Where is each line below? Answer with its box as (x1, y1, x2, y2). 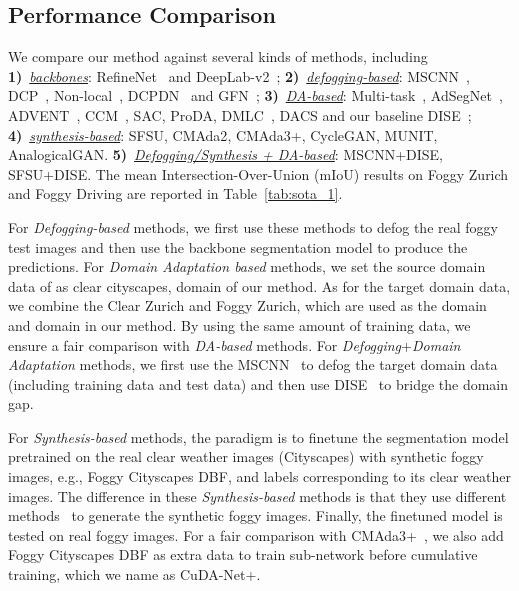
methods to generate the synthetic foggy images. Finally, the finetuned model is (8, 505, 503, 526)
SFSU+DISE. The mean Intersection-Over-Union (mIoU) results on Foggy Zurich (8, 163, 509, 184)
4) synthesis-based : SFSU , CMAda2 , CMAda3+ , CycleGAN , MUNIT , (8, 124, 438, 145)
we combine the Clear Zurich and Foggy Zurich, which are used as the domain (8, 295, 487, 316)
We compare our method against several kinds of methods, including (8, 46, 428, 67)
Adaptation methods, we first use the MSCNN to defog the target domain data (8, 354, 498, 375)
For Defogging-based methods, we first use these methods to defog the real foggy (8, 216, 498, 237)
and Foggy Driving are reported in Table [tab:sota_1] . (8, 183, 343, 204)
